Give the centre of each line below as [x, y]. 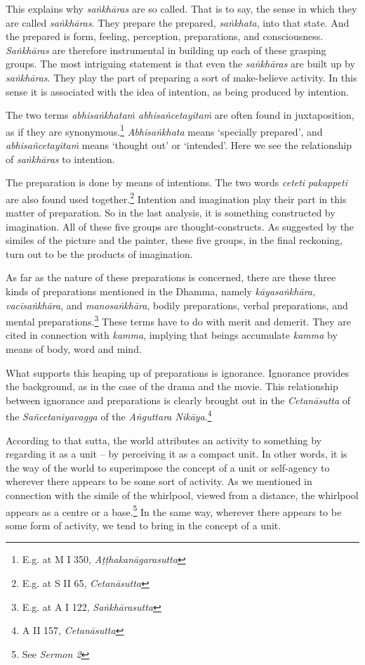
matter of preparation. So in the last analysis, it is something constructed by [171, 213]
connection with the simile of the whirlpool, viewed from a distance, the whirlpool [182, 495]
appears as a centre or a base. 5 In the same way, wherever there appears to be [174, 510]
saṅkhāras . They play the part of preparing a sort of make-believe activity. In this [181, 77]
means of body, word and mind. [74, 349]
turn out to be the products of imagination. [99, 253]
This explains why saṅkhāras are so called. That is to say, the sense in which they [181, 8]
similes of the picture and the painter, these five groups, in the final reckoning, [174, 240]
